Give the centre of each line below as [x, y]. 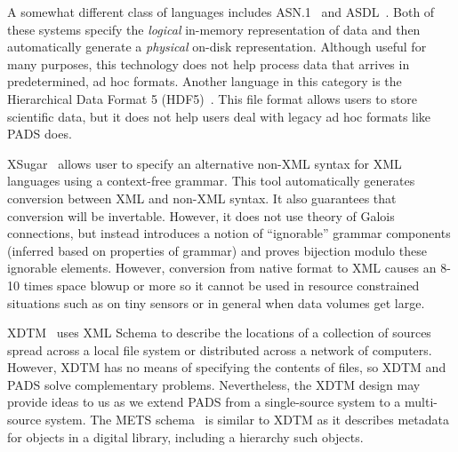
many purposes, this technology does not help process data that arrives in [209, 63]
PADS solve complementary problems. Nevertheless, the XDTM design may [214, 384]
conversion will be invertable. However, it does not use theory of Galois [201, 215]
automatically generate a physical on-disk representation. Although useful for [217, 47]
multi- [421, 402]
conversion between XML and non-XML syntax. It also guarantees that [202, 198]
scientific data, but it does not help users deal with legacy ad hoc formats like [219, 116]
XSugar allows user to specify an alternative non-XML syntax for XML [205, 163]
